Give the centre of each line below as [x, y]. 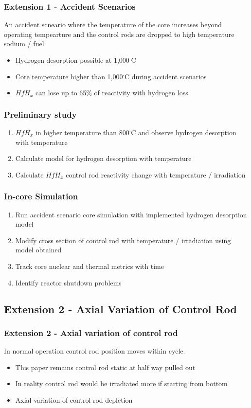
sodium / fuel [24, 44]
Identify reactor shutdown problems [68, 282]
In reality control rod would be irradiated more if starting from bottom [121, 383]
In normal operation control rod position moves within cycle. [95, 351]
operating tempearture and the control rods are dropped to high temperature [119, 34]
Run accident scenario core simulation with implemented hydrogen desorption [131, 214]
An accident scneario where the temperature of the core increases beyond [113, 25]
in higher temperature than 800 [82, 132]
